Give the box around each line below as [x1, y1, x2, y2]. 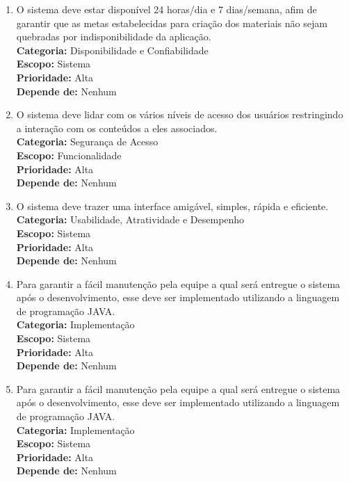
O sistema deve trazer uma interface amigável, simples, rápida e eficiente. [16, 198, 329, 213]
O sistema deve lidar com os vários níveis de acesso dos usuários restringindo [16, 107, 343, 122]
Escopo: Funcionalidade [16, 147, 122, 162]
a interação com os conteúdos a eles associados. [16, 120, 218, 135]
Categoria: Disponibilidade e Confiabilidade [16, 42, 209, 57]
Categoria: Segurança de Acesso [16, 134, 159, 149]
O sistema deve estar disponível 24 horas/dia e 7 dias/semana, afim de [16, 2, 317, 16]
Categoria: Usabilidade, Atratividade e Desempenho [16, 212, 245, 227]
